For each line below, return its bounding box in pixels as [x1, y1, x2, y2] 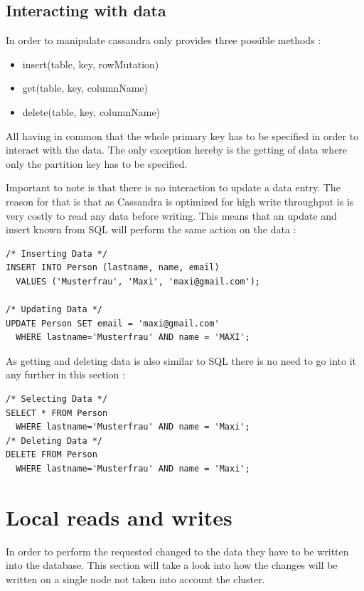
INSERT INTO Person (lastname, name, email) [6, 262, 220, 273]
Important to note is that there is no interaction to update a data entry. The [6, 180, 341, 195]
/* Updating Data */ [6, 304, 103, 315]
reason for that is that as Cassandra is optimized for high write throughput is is [6, 193, 354, 208]
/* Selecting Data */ [6, 394, 108, 405]
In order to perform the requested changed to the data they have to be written [6, 543, 349, 558]
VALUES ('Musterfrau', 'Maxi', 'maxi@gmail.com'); [16, 276, 260, 287]
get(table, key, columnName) [22, 80, 148, 95]
